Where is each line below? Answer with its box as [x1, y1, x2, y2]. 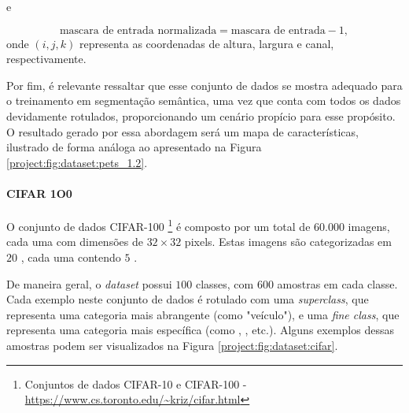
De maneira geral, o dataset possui [6, 275, 172, 292]
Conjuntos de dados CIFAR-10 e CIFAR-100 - [24, 375, 247, 392]
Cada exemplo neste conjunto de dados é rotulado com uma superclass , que [6, 291, 369, 307]
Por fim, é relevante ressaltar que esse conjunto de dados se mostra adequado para [6, 76, 403, 93]
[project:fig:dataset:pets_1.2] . [6, 154, 148, 170]
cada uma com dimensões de [6, 233, 143, 250]
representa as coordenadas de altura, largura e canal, [79, 35, 334, 51]
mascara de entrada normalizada [59, 24, 217, 36]
